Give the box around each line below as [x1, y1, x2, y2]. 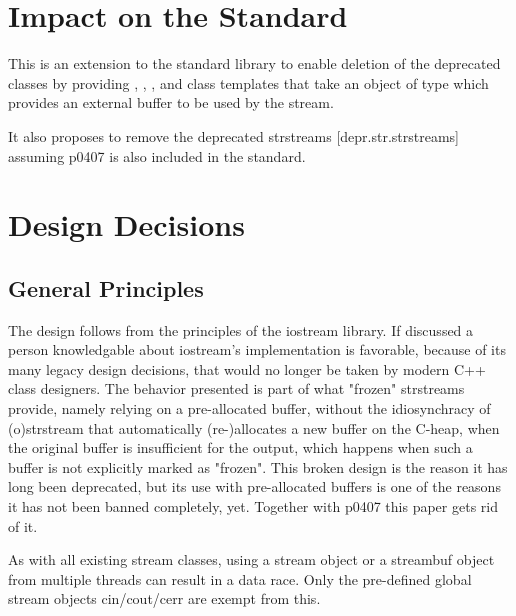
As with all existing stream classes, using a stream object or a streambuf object [8, 549, 495, 570]
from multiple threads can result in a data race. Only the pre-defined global [8, 568, 472, 589]
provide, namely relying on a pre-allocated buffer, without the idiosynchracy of [8, 398, 491, 419]
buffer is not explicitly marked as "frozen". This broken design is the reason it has [8, 456, 508, 477]
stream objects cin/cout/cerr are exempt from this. [8, 588, 321, 609]
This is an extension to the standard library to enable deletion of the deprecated [8, 53, 501, 74]
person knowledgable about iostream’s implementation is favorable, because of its [8, 339, 506, 360]
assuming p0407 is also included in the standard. [8, 145, 306, 166]
